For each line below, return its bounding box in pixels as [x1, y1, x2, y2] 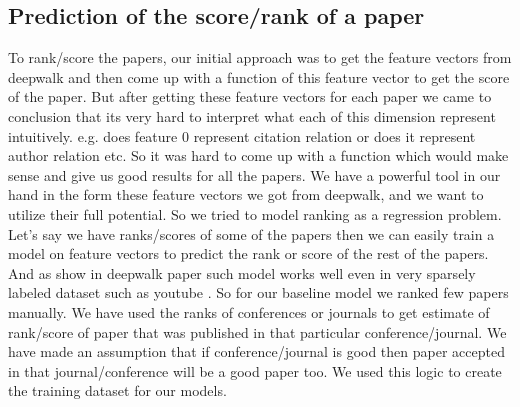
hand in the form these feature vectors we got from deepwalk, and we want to [8, 184, 484, 205]
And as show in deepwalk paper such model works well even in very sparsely [8, 262, 476, 283]
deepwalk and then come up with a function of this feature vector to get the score [8, 66, 510, 87]
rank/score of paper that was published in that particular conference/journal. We [8, 321, 507, 342]
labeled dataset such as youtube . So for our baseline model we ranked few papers [8, 282, 509, 303]
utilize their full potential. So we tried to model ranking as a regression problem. [8, 203, 502, 224]
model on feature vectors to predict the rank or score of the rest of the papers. [8, 243, 489, 264]
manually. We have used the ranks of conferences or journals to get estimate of [8, 301, 490, 322]
